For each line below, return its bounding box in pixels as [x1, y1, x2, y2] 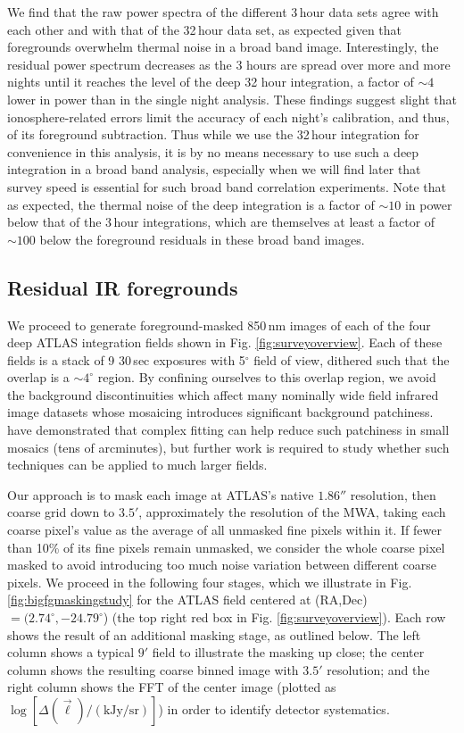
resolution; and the [327, 660, 430, 679]
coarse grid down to [7, 503, 115, 521]
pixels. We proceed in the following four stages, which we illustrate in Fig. [7, 572, 412, 591]
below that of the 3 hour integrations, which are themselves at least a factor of [7, 212, 435, 231]
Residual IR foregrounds [7, 273, 238, 301]
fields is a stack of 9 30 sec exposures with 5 [7, 350, 245, 369]
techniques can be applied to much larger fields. [7, 455, 268, 474]
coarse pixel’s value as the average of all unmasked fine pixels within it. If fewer [7, 521, 442, 539]
